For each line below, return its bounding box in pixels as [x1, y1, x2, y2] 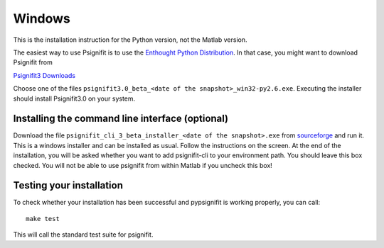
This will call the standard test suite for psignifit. [13, 230, 154, 239]
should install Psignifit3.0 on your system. [13, 94, 136, 103]
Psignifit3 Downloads [13, 71, 76, 79]
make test [26, 215, 60, 222]
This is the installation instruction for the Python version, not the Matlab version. [13, 35, 247, 44]
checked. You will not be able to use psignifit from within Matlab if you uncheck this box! [13, 161, 273, 169]
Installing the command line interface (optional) [13, 113, 229, 125]
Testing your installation [13, 179, 124, 191]
